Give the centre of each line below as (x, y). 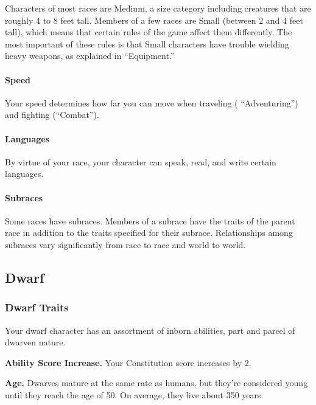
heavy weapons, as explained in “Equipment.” (90, 56)
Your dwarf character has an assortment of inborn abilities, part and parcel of (150, 330)
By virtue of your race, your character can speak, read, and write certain (141, 161)
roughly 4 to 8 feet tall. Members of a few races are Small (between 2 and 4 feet (154, 20)
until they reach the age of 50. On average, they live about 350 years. (134, 394)
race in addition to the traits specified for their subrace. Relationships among (149, 233)
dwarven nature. (35, 342)
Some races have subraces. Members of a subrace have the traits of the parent (150, 220)
